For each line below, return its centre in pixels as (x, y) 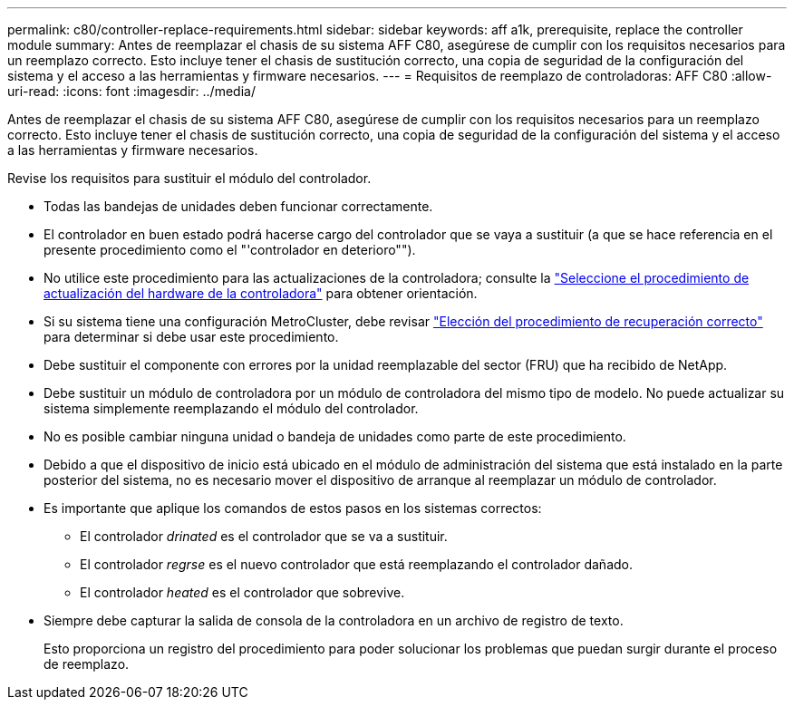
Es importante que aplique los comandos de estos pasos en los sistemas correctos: (293, 508)
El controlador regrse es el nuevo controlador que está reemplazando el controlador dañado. (356, 564)
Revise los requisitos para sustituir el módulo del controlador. (189, 178)
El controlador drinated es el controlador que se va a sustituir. (264, 536)
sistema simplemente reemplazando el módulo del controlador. (231, 408)
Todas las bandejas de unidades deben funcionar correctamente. (238, 206)
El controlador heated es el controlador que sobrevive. (242, 592)
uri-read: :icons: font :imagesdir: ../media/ (131, 91)
